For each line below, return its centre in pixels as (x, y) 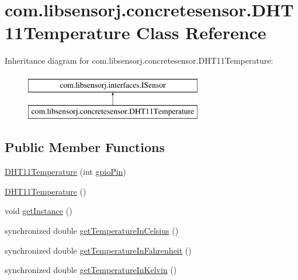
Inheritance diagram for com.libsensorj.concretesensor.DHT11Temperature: (139, 61)
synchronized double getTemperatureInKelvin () (91, 270)
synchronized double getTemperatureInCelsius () (92, 231)
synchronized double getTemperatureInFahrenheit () (98, 250)
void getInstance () (39, 211)
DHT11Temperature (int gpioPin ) (65, 172)
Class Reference (201, 32)
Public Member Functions (85, 147)
